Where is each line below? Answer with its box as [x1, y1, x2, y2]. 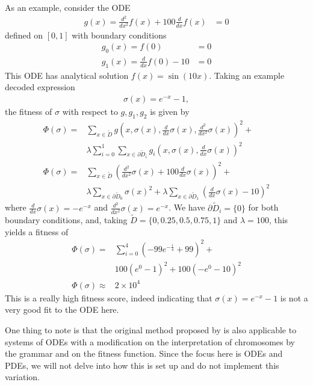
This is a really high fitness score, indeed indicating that [5, 291, 212, 304]
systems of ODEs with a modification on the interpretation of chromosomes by [5, 335, 296, 348]
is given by [150, 105, 190, 117]
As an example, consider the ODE [5, 1, 131, 13]
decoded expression [5, 81, 75, 93]
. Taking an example [209, 69, 285, 81]
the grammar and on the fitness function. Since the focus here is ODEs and [5, 347, 283, 360]
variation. [5, 371, 40, 383]
